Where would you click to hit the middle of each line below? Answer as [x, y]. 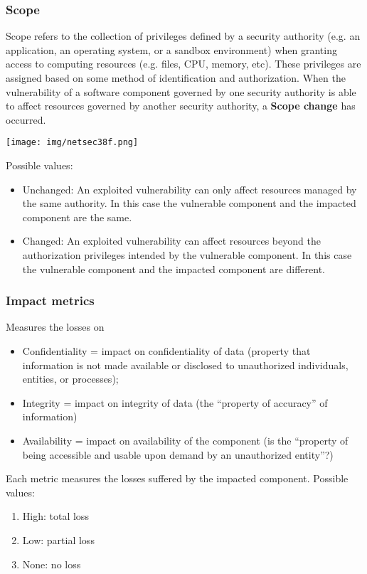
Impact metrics [50, 301]
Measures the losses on [55, 327]
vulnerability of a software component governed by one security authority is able [181, 91]
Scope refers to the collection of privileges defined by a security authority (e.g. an [183, 36]
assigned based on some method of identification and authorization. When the [176, 78]
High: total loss [55, 516]
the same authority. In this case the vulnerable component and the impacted [189, 203]
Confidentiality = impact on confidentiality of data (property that [166, 351]
